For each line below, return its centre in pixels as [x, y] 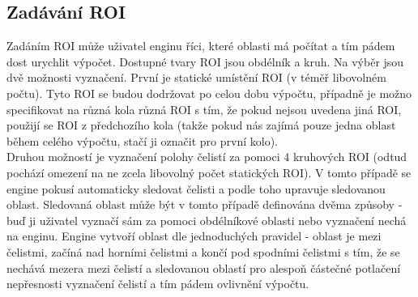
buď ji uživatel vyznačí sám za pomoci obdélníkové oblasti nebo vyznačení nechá [207, 220]
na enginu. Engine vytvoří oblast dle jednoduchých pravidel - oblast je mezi [194, 236]
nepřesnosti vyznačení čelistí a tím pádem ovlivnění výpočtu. [158, 284]
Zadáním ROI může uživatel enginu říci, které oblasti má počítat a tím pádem [201, 46]
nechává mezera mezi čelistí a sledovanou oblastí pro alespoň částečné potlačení [204, 267]
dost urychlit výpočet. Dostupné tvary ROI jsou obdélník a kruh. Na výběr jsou [205, 61]
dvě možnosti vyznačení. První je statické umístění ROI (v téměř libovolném [196, 77]
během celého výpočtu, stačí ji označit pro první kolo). [143, 140]
